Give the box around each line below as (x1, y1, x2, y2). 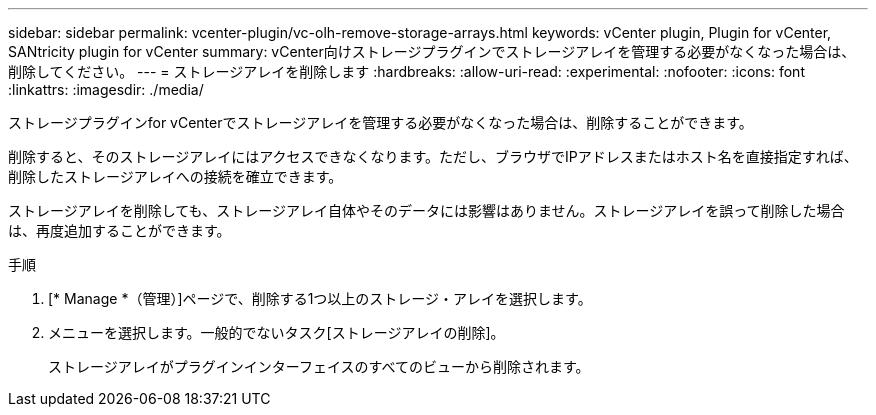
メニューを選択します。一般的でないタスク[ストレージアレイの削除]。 (48, 324, 505, 341)
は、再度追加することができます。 (8, 222, 231, 239)
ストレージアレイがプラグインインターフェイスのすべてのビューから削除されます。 (48, 358, 590, 375)
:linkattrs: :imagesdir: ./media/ (8, 81, 204, 98)
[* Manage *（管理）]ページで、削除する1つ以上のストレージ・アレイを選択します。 (48, 290, 592, 307)
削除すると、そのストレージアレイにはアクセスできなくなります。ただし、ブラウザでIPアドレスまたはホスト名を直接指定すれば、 (8, 148, 858, 165)
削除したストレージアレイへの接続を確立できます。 (8, 168, 343, 185)
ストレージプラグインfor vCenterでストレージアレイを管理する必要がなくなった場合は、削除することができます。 (8, 114, 753, 131)
